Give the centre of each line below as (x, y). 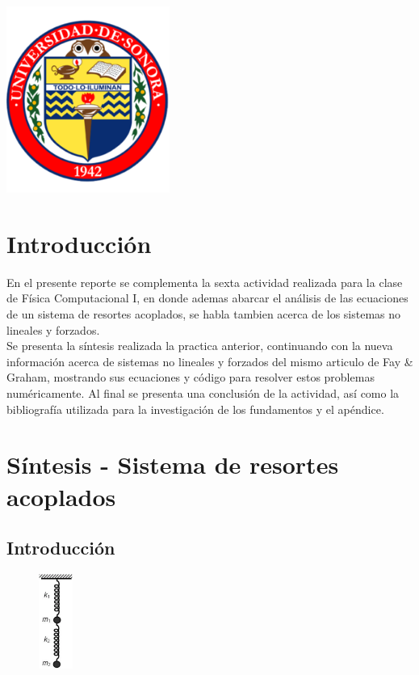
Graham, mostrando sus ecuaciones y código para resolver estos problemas (191, 377)
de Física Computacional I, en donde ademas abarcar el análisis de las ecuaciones (207, 298)
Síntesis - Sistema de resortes (173, 464)
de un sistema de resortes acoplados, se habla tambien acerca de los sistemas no (204, 314)
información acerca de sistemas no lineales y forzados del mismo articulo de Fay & (210, 361)
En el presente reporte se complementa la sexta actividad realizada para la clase (205, 282)
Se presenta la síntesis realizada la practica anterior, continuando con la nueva (200, 346)
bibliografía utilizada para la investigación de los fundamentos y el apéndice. (195, 409)
